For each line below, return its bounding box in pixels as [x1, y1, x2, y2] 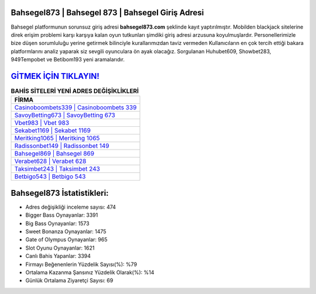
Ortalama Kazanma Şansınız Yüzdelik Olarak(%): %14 [25, 269, 154, 276]
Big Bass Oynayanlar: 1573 [25, 220, 90, 227]
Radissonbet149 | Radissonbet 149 [14, 142, 109, 150]
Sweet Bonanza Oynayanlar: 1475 [25, 228, 107, 235]
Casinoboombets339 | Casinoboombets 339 [14, 103, 137, 112]
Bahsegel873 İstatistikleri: [11, 188, 109, 198]
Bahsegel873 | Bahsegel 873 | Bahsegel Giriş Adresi [11, 8, 204, 18]
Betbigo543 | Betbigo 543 [14, 172, 86, 181]
